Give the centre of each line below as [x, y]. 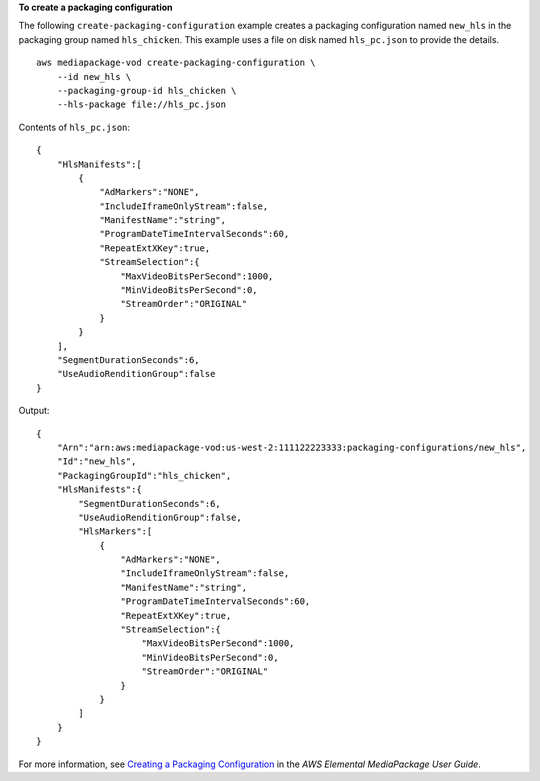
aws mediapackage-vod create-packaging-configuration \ [176, 63]
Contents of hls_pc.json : [74, 127]
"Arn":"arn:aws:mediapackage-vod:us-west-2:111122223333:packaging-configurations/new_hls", [291, 447]
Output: [34, 411]
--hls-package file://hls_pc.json [141, 104]
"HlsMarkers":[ [115, 531]
